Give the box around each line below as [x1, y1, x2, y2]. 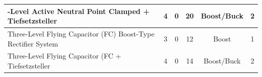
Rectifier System [8, 38, 58, 48]
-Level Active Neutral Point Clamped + [8, 5, 150, 16]
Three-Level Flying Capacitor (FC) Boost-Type [8, 28, 155, 38]
